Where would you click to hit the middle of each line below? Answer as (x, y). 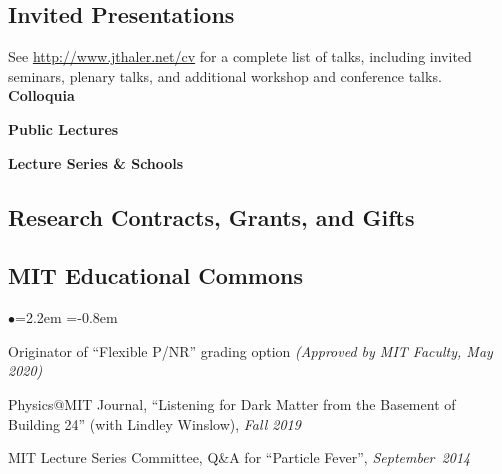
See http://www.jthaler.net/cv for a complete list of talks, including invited (240, 56)
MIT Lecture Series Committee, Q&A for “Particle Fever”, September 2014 (239, 457)
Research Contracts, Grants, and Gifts (211, 216)
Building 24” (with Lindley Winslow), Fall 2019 (154, 423)
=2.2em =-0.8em (66, 317)
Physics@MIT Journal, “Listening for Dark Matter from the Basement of (232, 403)
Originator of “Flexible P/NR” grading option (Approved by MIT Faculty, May (250, 350)
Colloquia (41, 95)
